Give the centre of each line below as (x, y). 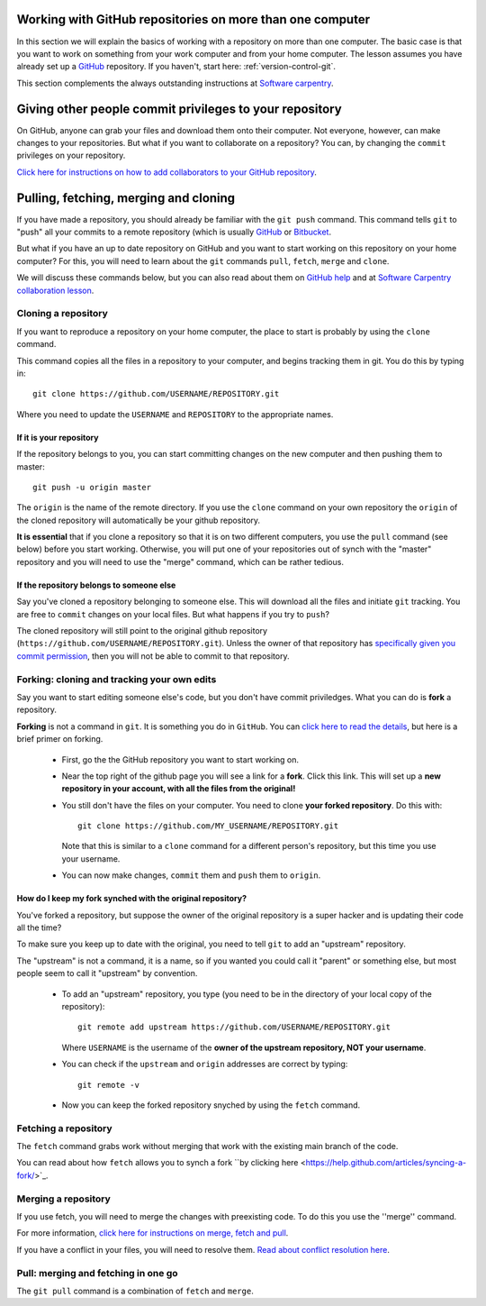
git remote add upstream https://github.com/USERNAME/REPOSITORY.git (234, 1027)
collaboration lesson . (55, 290)
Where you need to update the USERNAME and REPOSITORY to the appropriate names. (175, 414)
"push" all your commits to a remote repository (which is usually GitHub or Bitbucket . (174, 232)
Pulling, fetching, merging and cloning (126, 198)
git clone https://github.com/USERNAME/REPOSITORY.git (156, 394)
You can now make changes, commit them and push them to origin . (191, 875)
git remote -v (108, 1085)
